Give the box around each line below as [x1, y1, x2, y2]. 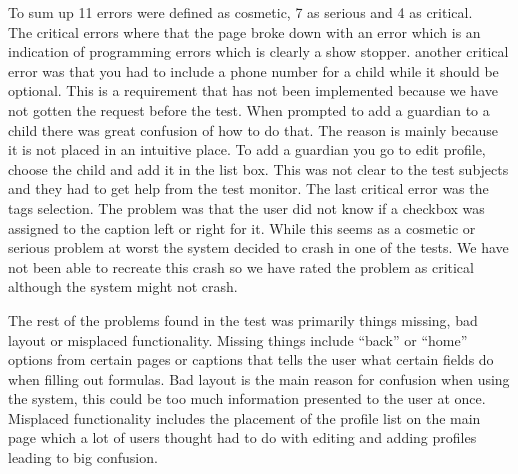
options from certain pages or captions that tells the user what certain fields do [8, 349, 494, 370]
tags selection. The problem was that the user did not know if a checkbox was [8, 197, 485, 218]
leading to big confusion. [8, 447, 158, 468]
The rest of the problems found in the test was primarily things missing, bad [8, 309, 478, 330]
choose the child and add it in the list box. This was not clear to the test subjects [8, 158, 509, 179]
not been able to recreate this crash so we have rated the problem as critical [8, 256, 474, 277]
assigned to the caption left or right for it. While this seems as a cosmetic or [8, 217, 476, 238]
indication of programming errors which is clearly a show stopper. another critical [8, 41, 509, 62]
